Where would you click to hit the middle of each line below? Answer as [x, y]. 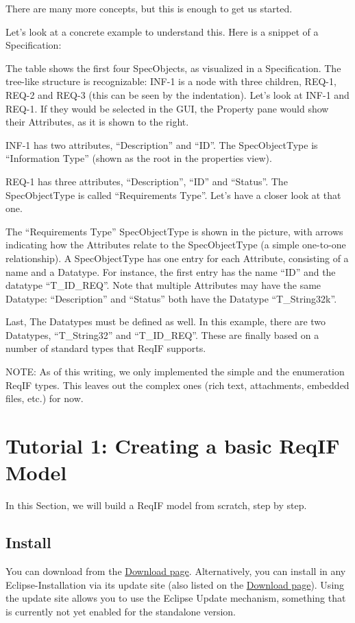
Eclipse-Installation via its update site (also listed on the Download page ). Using [175, 584]
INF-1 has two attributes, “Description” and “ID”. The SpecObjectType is [162, 144]
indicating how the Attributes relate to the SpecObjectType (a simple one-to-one [176, 245]
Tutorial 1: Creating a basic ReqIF [173, 446]
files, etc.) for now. [45, 398]
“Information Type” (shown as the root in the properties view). [139, 158]
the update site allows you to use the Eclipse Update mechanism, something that [176, 598]
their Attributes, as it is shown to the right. [97, 122]
